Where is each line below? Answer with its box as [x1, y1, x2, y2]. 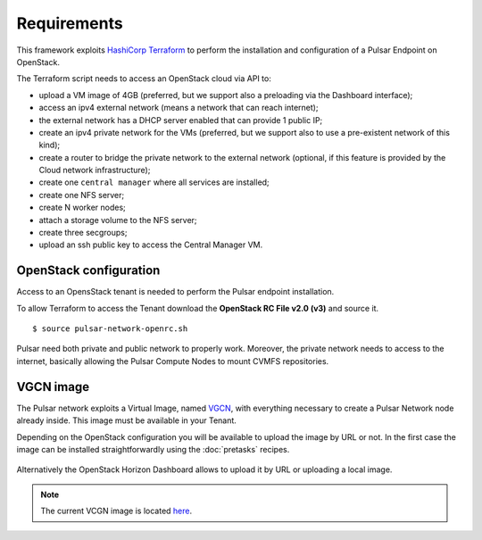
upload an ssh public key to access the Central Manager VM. [38, 239, 263, 250]
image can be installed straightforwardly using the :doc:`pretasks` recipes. [16, 444, 290, 454]
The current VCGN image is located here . [40, 505, 193, 517]
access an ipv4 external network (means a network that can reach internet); [38, 103, 319, 113]
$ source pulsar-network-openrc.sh [32, 324, 188, 334]
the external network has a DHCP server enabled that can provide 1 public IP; [38, 114, 323, 125]
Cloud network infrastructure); [38, 165, 151, 176]
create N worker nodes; [38, 202, 127, 213]
